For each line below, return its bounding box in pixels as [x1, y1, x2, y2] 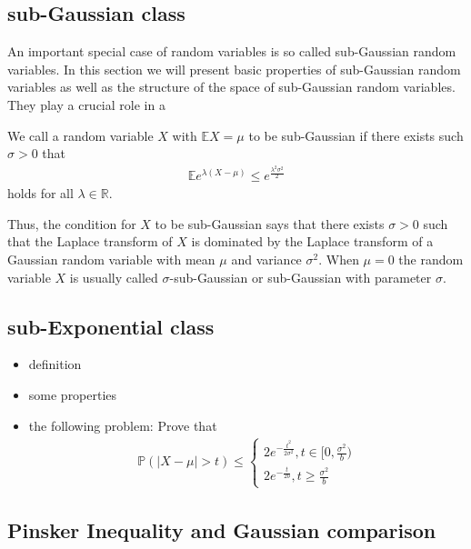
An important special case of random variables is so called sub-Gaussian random [7, 42, 456, 61]
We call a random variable [7, 125, 154, 145]
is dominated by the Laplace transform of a [191, 232, 434, 251]
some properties [28, 384, 117, 404]
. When [318, 249, 359, 268]
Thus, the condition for [7, 214, 136, 233]
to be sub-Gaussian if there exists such [248, 125, 464, 145]
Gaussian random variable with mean [7, 249, 215, 268]
